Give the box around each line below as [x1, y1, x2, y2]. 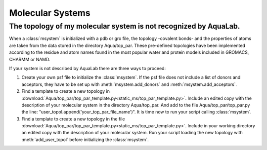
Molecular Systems [9, 7, 91, 18]
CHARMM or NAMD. [9, 56, 50, 62]
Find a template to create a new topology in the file [21, 116, 126, 122]
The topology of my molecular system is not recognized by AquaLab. [9, 22, 240, 31]
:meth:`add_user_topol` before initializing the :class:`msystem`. [21, 136, 149, 143]
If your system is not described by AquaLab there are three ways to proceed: [9, 65, 166, 71]
